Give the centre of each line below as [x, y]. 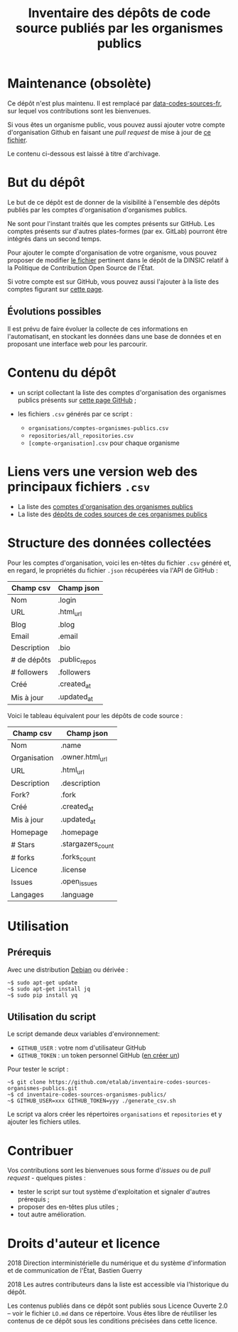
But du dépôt [46, 183]
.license [73, 870]
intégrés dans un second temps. [54, 239]
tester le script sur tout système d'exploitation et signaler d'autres [114, 1192]
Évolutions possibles [54, 312]
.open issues [79, 882]
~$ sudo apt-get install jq [49, 989]
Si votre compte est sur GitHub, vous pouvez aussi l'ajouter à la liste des [113, 281]
